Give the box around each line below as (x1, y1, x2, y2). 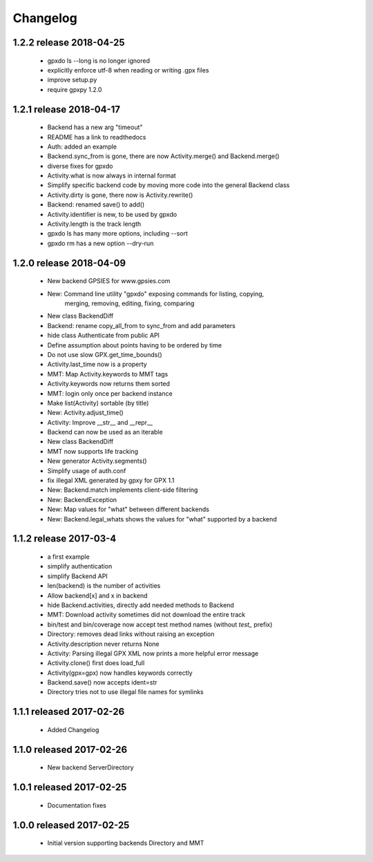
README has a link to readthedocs (47, 133, 146, 141)
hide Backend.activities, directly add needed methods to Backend (47, 601, 234, 609)
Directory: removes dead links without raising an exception (47, 630, 215, 638)
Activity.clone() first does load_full (47, 659, 145, 667)
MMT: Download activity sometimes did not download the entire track (47, 611, 245, 619)
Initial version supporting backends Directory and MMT (47, 839, 204, 847)
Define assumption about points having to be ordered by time (47, 341, 222, 349)
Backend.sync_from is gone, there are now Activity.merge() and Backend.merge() (47, 152, 280, 160)
